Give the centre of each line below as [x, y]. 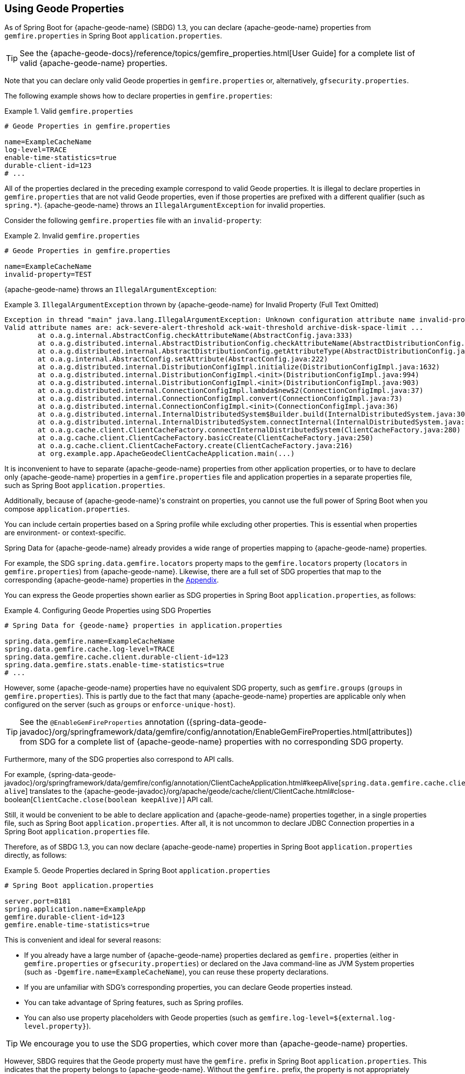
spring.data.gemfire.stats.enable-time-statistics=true [114, 665]
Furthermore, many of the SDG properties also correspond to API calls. [119, 759]
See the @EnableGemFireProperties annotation [102, 722]
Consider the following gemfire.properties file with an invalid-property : [133, 221]
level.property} [55, 1026]
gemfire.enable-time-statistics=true [77, 925]
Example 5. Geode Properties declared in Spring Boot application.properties [138, 871]
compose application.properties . [67, 509]
